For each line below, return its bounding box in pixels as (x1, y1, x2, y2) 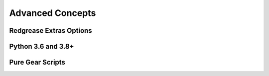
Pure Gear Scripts (9, 58, 66, 67)
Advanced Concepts (9, 7, 96, 18)
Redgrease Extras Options (9, 26, 92, 35)
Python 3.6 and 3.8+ (9, 42, 74, 51)
